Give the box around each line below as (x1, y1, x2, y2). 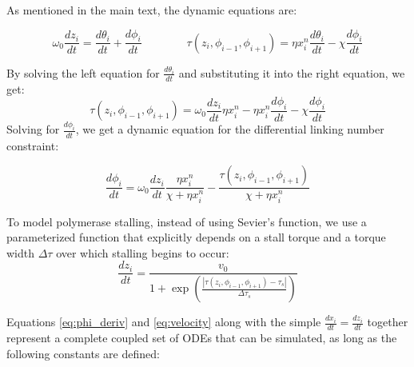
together (367, 313, 408, 330)
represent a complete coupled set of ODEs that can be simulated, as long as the (6, 329, 397, 346)
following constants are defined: (6, 345, 160, 361)
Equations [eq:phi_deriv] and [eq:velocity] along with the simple (6, 313, 321, 330)
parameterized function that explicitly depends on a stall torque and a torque (6, 229, 386, 245)
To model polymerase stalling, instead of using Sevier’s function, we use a (6, 213, 367, 229)
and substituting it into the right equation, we (178, 64, 405, 81)
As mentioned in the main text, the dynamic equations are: (6, 2, 297, 18)
